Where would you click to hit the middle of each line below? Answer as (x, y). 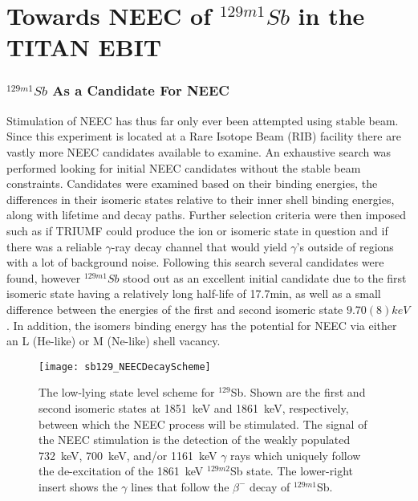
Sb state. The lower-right (292, 471)
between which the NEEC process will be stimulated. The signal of (203, 424)
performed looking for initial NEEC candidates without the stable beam (184, 167)
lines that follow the (180, 486)
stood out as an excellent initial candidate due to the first (265, 277)
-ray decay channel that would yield (199, 246)
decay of (270, 486)
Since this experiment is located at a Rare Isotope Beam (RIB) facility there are (204, 136)
